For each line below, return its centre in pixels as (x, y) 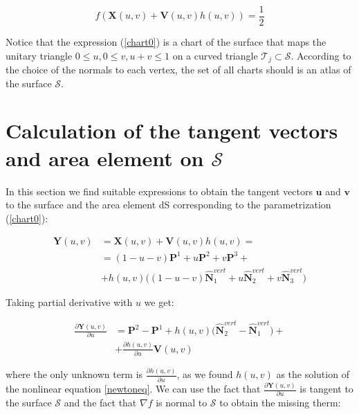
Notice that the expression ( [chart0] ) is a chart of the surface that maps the (166, 42)
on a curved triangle (215, 55)
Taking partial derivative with (69, 301)
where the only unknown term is (74, 374)
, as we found (205, 374)
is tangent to (326, 389)
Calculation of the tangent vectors (172, 130)
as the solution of (313, 374)
